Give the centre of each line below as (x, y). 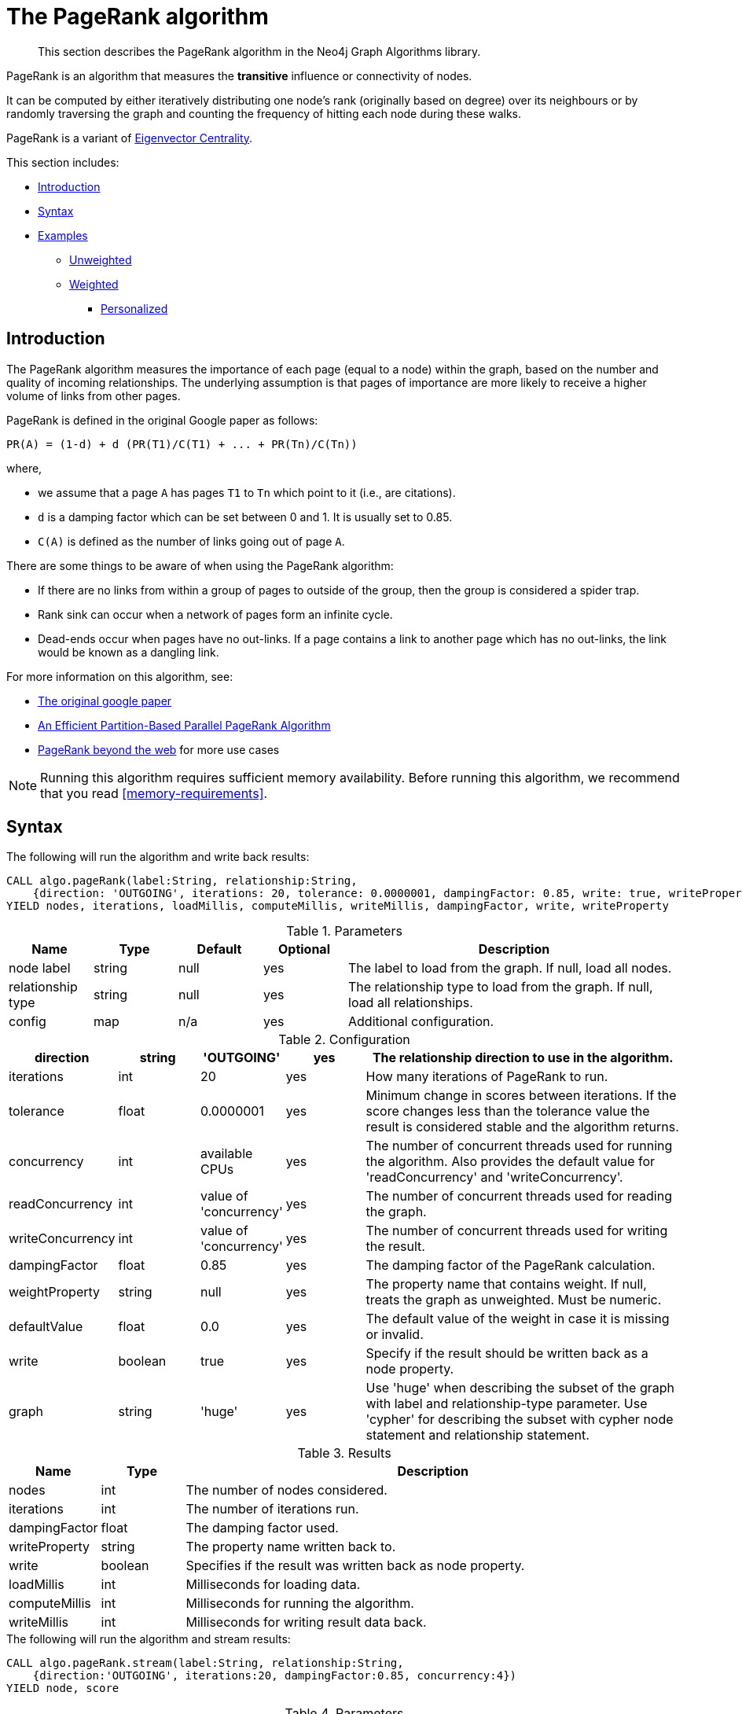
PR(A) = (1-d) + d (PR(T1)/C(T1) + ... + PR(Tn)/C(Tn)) (182, 444)
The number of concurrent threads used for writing (517, 1231)
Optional (304, 949)
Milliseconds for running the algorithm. (300, 1604)
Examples (63, 235)
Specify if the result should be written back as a (507, 1354)
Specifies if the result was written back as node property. (355, 1566)
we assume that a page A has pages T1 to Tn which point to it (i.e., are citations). (247, 492)
